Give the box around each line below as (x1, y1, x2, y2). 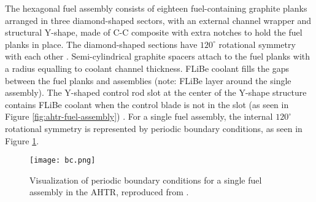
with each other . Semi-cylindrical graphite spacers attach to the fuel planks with (5, 50, 310, 63)
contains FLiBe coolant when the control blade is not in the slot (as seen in (5, 98, 289, 111)
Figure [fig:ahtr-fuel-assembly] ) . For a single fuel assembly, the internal (5, 110, 273, 123)
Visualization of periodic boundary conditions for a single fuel (29, 173, 262, 186)
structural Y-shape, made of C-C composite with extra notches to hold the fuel (5, 26, 303, 39)
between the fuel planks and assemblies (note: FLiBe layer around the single (5, 74, 291, 87)
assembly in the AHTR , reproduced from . (29, 185, 189, 198)
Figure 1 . (5, 134, 39, 147)
